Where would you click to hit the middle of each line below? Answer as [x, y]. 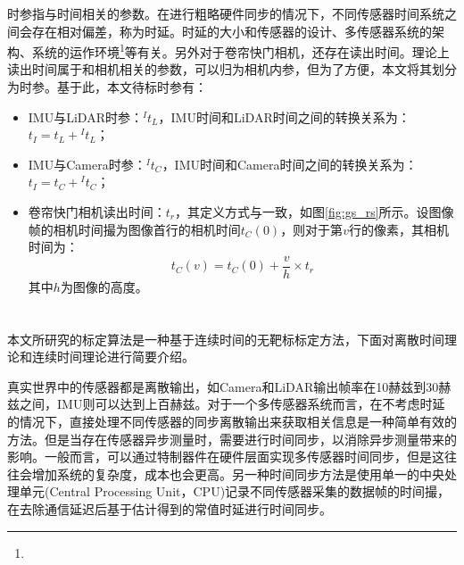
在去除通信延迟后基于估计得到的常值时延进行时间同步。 [170, 508]
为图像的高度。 [104, 286]
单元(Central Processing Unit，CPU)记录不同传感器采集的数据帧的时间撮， [235, 491]
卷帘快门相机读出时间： [97, 212]
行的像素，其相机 [398, 229]
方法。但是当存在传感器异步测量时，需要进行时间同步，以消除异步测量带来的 [232, 439]
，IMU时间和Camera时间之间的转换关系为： [290, 164]
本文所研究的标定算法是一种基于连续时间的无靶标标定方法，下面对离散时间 [226, 339]
